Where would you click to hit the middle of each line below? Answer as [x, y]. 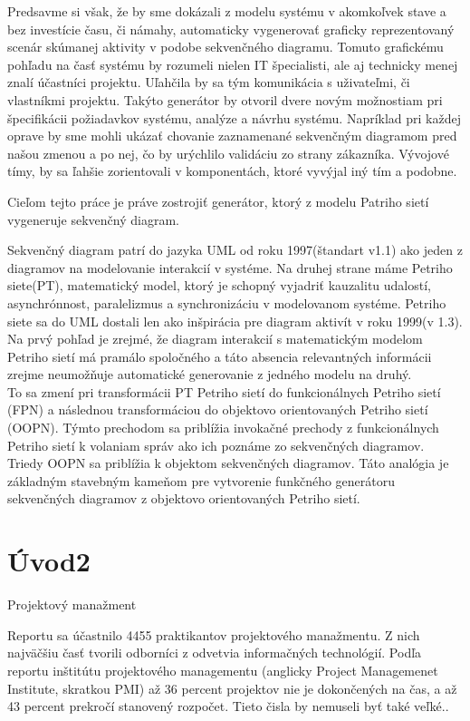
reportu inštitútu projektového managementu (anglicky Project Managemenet [223, 670]
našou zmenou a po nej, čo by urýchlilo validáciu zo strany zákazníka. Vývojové [228, 153]
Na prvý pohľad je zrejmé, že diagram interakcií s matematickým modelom [215, 339]
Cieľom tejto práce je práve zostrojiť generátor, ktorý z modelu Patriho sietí [218, 201]
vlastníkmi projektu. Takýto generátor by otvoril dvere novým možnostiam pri [225, 99]
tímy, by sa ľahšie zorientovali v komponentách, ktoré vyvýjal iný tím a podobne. [232, 171]
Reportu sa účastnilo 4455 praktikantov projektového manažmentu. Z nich [214, 634]
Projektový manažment [72, 604]
